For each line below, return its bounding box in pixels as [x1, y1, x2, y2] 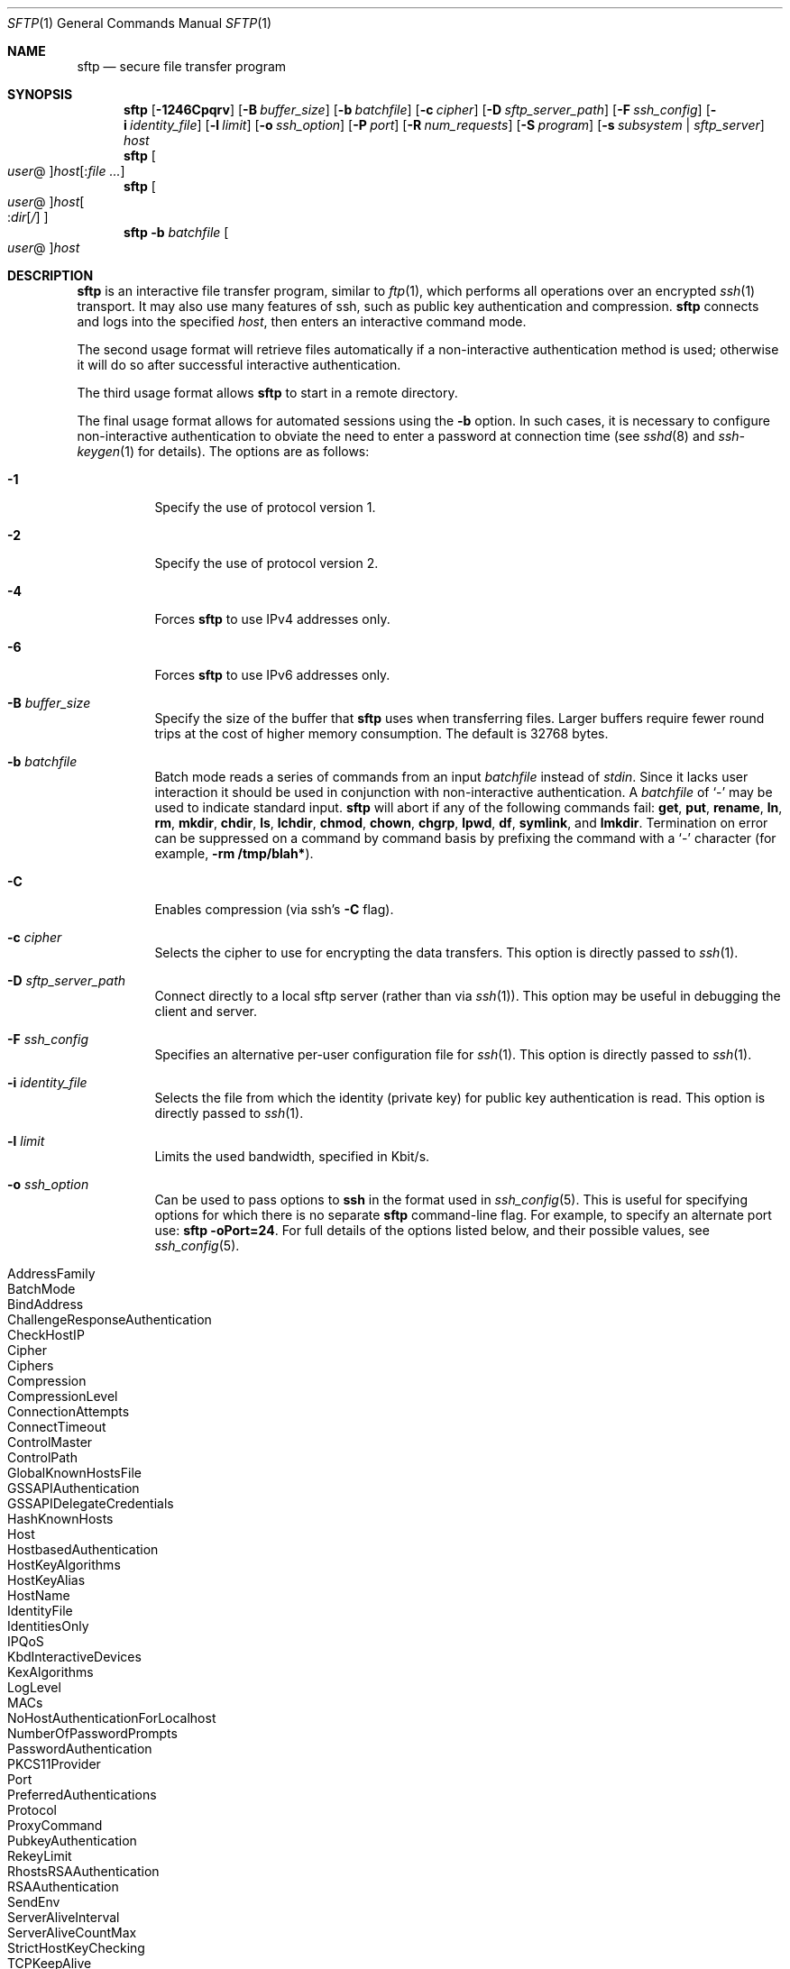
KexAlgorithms [7, 1664, 94, 1680]
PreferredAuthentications [7, 1787, 157, 1802]
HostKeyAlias [7, 1572, 86, 1588]
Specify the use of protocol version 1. [154, 499, 376, 515]
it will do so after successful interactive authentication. [77, 357, 401, 372]
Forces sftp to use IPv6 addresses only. [154, 667, 390, 682]
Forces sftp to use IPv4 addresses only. [154, 611, 390, 627]
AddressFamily [7, 1266, 96, 1281]
